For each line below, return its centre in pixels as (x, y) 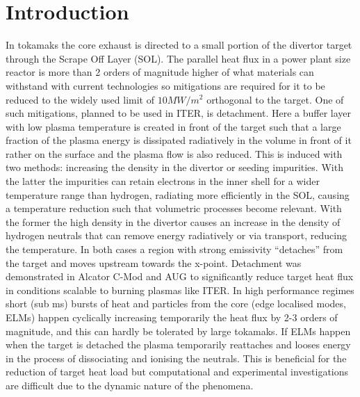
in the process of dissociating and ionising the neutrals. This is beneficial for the (176, 358)
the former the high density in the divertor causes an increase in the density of (173, 221)
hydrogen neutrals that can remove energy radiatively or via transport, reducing (176, 235)
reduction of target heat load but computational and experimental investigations (177, 372)
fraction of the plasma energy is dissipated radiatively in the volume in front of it (179, 140)
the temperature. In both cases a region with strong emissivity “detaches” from (174, 249)
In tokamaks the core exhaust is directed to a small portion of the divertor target (179, 45)
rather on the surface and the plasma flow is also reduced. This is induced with (174, 153)
